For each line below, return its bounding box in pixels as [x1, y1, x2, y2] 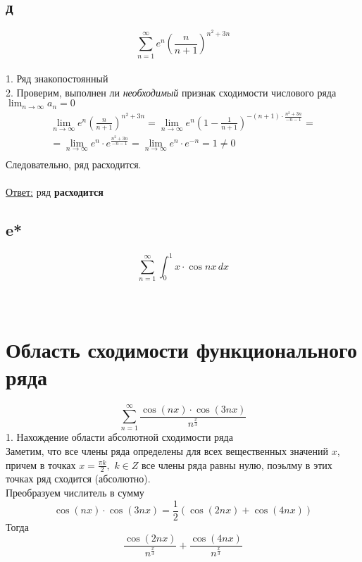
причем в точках [6, 457, 76, 472]
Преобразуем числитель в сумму [6, 485, 144, 500]
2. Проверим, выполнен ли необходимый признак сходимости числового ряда [6, 85, 337, 99]
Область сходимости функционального [6, 335, 357, 364]
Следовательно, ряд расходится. [6, 157, 142, 172]
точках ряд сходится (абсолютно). [6, 471, 151, 486]
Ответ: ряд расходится [6, 185, 104, 199]
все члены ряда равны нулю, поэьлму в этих [142, 457, 332, 472]
